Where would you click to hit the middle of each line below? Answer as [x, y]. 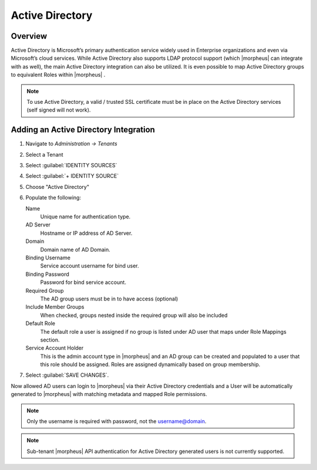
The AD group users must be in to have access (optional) [109, 299]
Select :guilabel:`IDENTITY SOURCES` [71, 165]
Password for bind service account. [83, 282]
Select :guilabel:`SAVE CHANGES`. [67, 375]
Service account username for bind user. [90, 266]
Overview [29, 36]
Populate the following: [53, 198]
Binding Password [48, 274]
